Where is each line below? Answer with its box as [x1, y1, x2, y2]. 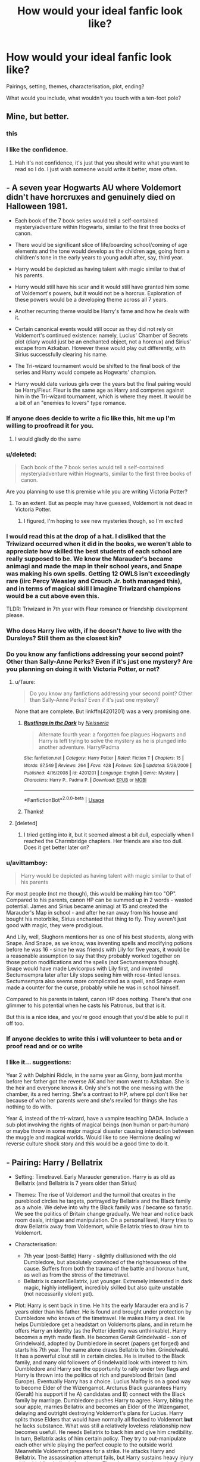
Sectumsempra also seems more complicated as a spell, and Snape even [6, 978, 186, 985]
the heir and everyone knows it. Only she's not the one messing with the [6, 1084, 183, 1092]
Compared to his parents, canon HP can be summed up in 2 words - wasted [6, 896, 193, 904]
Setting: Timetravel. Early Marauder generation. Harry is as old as [14, 1173, 176, 1181]
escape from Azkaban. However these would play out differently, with [14, 345, 186, 352]
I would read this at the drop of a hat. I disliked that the [6, 532, 166, 540]
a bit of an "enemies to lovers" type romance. [14, 399, 127, 407]
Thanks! [23, 808, 44, 815]
